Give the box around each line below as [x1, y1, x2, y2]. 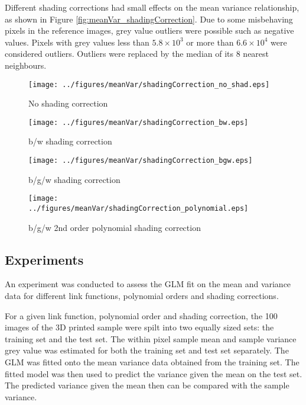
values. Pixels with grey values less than [5, 36, 149, 48]
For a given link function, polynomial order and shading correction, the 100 [5, 309, 278, 322]
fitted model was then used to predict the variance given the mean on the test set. [5, 367, 302, 380]
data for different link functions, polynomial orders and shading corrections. [5, 290, 279, 302]
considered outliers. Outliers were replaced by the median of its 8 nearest [5, 47, 269, 60]
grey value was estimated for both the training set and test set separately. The [5, 344, 289, 356]
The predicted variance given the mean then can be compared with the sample [5, 379, 289, 391]
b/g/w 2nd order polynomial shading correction [28, 221, 201, 233]
